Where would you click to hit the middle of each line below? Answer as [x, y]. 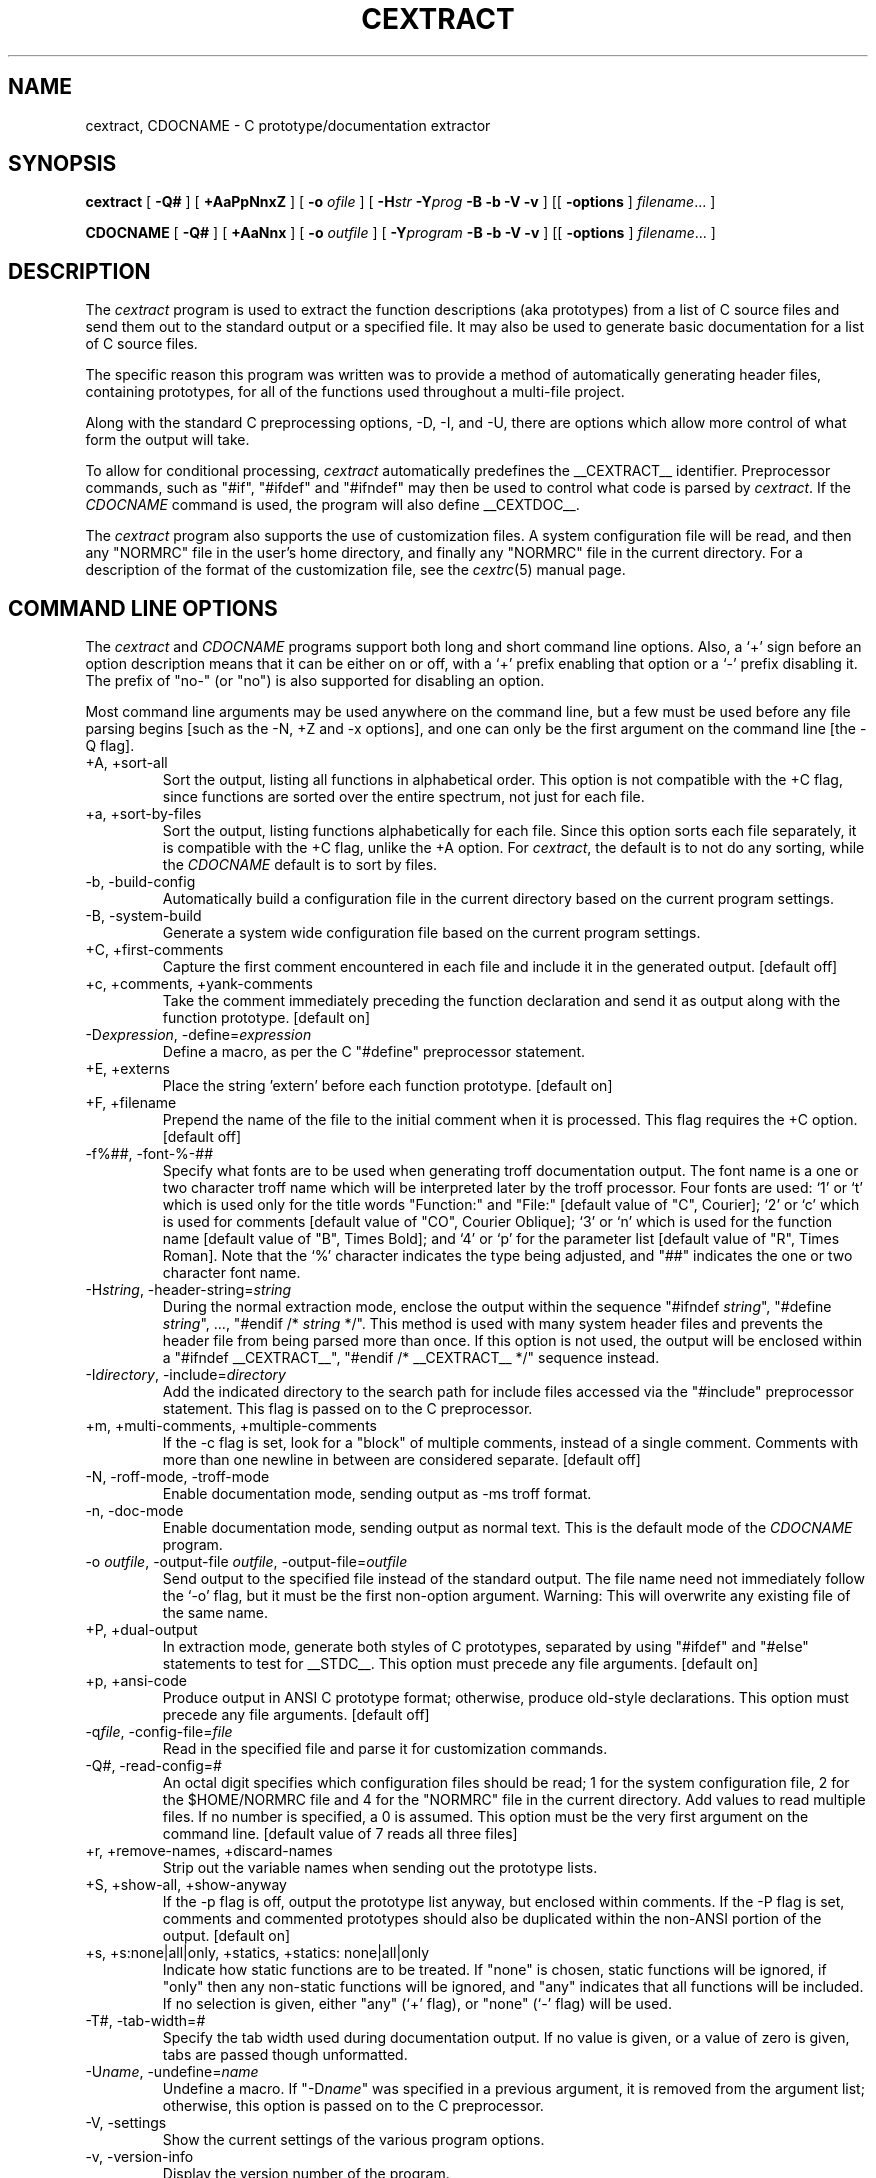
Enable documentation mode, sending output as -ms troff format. [377, 1494]
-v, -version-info [139, 2157]
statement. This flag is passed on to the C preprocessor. [347, 1409]
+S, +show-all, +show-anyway [186, 1885]
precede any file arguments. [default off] [296, 1715]
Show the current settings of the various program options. [353, 2140]
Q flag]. [110, 746]
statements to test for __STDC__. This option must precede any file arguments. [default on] [460, 1664]
